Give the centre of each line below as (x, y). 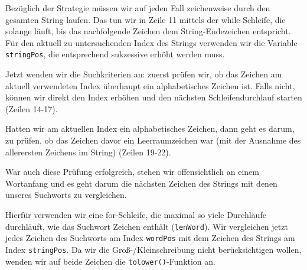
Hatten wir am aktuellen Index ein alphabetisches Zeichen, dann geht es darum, (150, 129)
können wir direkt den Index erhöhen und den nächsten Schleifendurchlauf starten (154, 97)
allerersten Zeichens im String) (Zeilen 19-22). (88, 152)
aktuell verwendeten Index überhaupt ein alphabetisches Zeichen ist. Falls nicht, (150, 85)
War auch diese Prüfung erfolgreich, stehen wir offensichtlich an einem (132, 172)
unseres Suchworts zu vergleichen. (66, 195)
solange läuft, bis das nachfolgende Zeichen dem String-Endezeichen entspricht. (148, 31)
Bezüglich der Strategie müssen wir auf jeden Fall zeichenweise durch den (138, 8)
